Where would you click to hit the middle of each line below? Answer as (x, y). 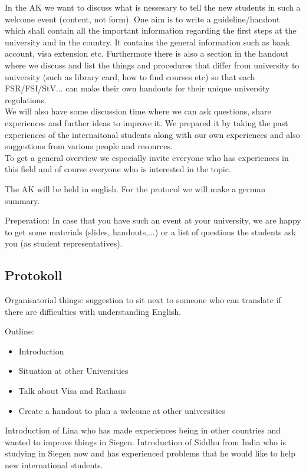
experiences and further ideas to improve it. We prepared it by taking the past (147, 122)
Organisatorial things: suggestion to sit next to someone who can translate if (143, 300)
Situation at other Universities (73, 371)
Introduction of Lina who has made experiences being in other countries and (143, 430)
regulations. (26, 99)
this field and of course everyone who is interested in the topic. (118, 169)
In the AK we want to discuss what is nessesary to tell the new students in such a (153, 7)
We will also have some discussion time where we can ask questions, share (138, 111)
